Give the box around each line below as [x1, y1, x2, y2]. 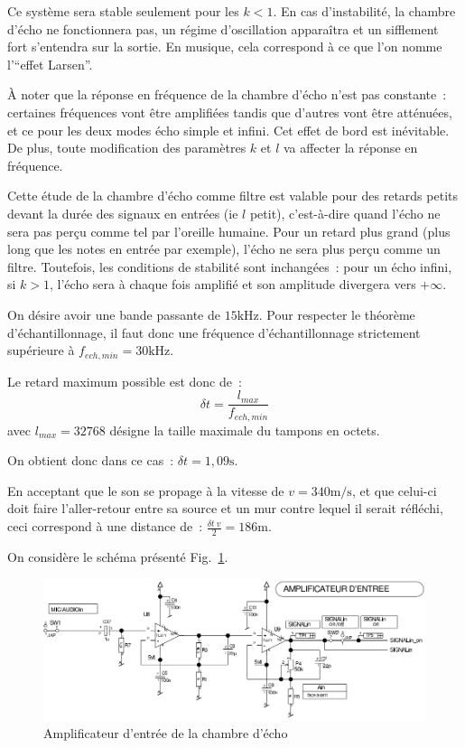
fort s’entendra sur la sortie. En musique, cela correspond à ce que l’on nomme [7, 37, 442, 56]
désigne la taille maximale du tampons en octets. [109, 420, 380, 439]
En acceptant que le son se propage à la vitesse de [7, 481, 284, 500]
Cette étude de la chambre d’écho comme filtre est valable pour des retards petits [7, 186, 458, 205]
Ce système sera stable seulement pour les [7, 2, 239, 20]
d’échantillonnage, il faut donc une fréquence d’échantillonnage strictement [7, 323, 421, 341]
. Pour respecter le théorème [258, 304, 415, 323]
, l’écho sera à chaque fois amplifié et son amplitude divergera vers [50, 275, 416, 294]
